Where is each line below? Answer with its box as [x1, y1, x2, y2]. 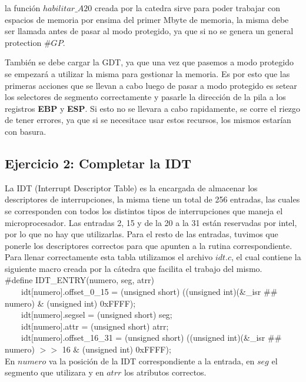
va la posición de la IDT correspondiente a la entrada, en [49, 354, 255, 367]
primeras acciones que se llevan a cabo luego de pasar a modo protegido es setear [5, 79, 297, 91]
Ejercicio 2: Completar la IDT [5, 154, 191, 172]
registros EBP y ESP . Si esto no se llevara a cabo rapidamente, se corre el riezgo [5, 102, 301, 114]
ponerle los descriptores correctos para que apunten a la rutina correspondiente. [5, 239, 292, 251]
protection [5, 36, 42, 48]
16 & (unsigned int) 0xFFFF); [62, 343, 171, 356]
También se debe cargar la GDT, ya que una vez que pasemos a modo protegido [5, 56, 294, 68]
